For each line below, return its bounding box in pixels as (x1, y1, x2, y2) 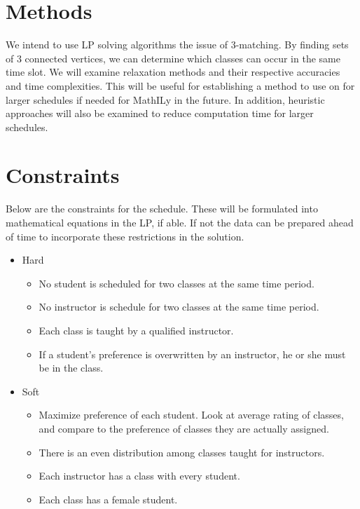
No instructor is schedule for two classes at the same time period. (39, 299, 319, 314)
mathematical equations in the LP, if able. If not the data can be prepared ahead (6, 215, 354, 229)
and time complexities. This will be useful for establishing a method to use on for (6, 78, 355, 93)
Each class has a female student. (39, 491, 178, 506)
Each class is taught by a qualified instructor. (39, 323, 234, 337)
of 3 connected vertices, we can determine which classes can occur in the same (6, 50, 340, 65)
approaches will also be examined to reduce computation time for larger (6, 106, 314, 121)
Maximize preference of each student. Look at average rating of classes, (39, 407, 344, 422)
